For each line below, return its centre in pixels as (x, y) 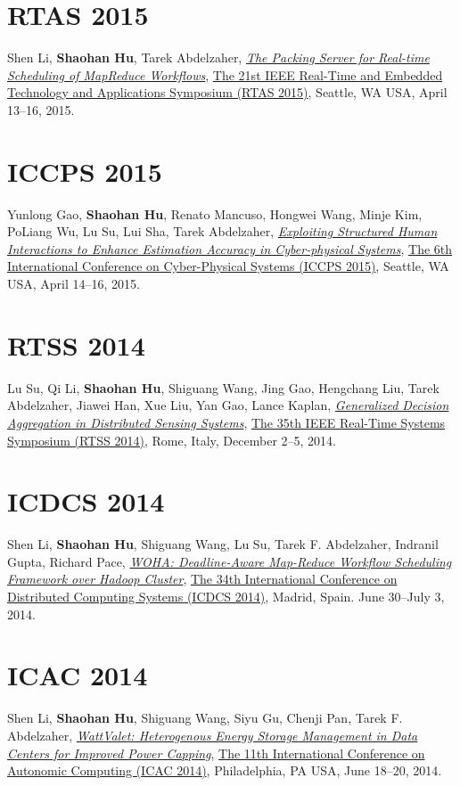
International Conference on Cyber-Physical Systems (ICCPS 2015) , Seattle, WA (228, 266)
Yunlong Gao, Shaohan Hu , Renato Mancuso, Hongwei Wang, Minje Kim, (215, 213)
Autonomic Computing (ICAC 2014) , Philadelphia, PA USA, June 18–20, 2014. (225, 770)
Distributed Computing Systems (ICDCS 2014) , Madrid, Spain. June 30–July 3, (226, 596)
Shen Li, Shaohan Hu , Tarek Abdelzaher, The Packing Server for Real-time (218, 57)
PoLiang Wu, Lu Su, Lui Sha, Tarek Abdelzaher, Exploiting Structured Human (222, 231)
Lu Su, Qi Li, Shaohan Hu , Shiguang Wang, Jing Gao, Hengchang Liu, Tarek (223, 387)
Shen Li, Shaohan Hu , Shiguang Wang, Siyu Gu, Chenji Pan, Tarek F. (205, 718)
